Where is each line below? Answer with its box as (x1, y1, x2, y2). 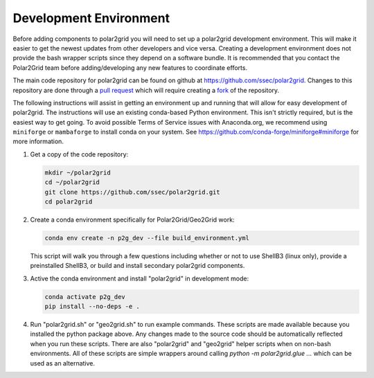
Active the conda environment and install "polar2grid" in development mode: (30, 274, 249, 282)
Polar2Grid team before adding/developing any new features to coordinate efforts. (12, 63, 248, 72)
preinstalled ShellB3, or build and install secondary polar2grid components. (30, 262, 245, 270)
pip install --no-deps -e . (44, 303, 140, 311)
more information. (12, 137, 64, 145)
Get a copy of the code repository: (30, 150, 129, 159)
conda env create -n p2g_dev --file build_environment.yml (44, 234, 249, 242)
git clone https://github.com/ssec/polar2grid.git (44, 188, 221, 196)
